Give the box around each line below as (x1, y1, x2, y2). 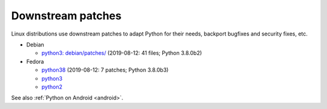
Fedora (26, 58, 44, 65)
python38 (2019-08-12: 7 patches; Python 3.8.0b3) (41, 66, 169, 73)
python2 (41, 83, 63, 90)
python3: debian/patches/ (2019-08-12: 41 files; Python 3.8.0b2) (41, 49, 202, 57)
